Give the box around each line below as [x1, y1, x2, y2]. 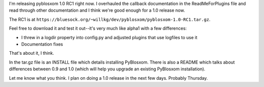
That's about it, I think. [9, 50, 54, 56]
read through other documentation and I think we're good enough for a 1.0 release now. [9, 7, 185, 13]
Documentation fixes [21, 41, 64, 47]
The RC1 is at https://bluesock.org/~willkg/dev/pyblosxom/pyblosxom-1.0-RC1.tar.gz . [9, 16, 211, 22]
